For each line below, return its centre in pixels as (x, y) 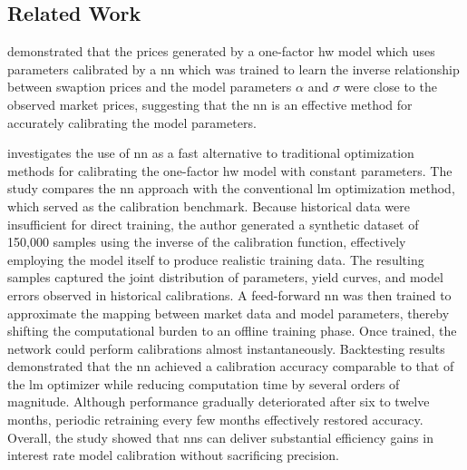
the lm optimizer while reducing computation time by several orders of (204, 383)
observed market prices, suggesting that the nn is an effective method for (210, 104)
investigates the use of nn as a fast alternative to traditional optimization (211, 153)
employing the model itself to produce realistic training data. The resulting (216, 259)
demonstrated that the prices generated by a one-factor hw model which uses (221, 51)
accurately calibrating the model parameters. (132, 122)
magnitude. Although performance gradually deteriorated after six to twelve (219, 401)
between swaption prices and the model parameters (150, 87)
